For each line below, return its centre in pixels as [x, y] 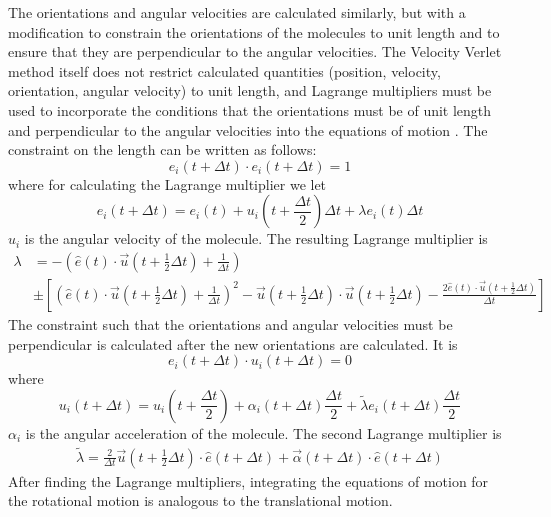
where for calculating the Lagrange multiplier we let [167, 183]
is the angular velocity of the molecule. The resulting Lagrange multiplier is [256, 238]
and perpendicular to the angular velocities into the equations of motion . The [248, 129]
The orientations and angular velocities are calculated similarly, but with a [237, 12]
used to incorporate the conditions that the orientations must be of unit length [250, 109]
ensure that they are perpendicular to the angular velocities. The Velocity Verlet [255, 51]
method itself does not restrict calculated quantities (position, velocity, [224, 70]
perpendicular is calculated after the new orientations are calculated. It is [233, 343]
